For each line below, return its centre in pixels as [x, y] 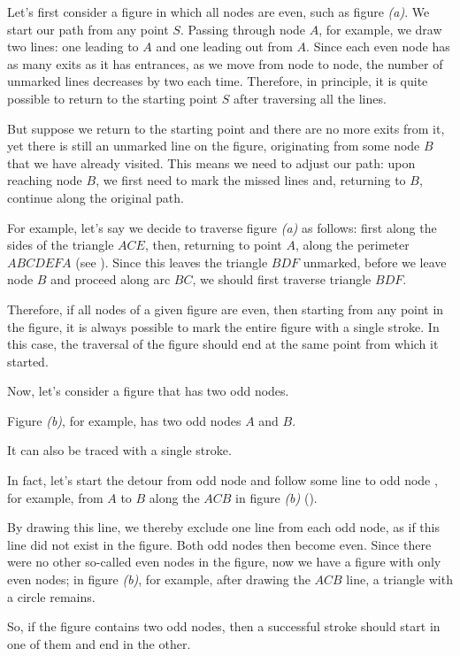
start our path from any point [88, 29]
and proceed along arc [111, 279]
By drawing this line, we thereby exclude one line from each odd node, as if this [223, 527]
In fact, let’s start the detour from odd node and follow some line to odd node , [222, 480]
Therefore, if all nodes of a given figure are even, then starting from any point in [226, 309]
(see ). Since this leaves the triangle [172, 262]
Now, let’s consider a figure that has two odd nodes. [148, 391]
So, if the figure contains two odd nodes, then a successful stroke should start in [224, 626]
